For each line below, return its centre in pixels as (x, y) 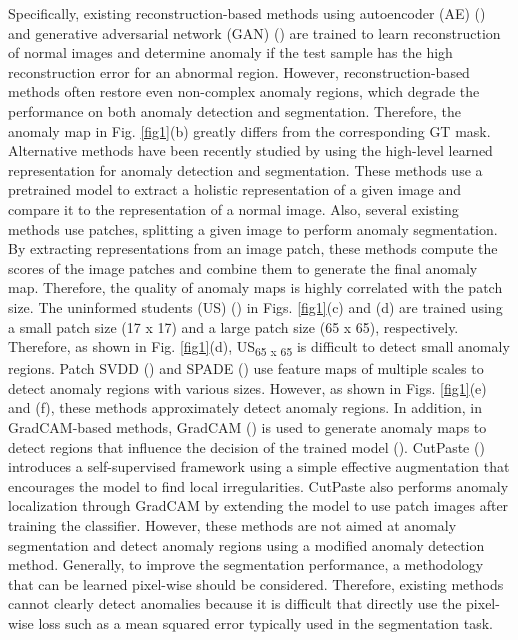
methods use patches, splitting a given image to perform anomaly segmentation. (253, 228)
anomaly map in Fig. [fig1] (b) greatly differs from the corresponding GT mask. (249, 130)
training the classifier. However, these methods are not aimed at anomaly (232, 524)
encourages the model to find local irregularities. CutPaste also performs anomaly (258, 485)
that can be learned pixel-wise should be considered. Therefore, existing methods (256, 583)
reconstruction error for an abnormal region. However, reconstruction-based (239, 71)
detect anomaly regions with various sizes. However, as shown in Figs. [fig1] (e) (247, 387)
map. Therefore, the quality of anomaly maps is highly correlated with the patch (255, 287)
